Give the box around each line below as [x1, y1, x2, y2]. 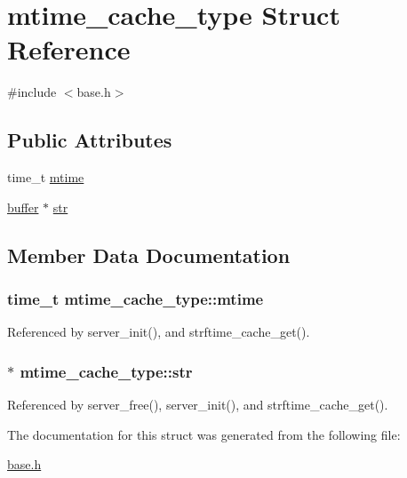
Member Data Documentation [7, 241, 291, 268]
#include [7, 83, 57, 101]
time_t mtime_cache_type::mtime [7, 288, 264, 309]
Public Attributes [7, 126, 172, 154]
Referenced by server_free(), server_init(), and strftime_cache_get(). [7, 395, 388, 414]
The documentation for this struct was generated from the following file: [7, 425, 401, 443]
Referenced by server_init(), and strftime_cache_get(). [7, 323, 310, 341]
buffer [7, 197, 39, 216]
